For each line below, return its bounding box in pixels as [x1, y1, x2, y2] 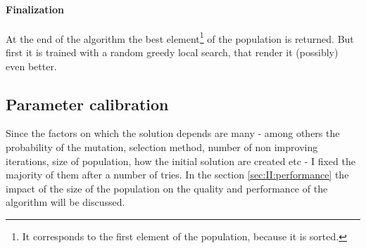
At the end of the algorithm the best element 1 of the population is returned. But [6, 29, 354, 46]
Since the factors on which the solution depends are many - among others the [6, 126, 340, 141]
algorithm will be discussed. [6, 195, 125, 209]
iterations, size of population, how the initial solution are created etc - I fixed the [6, 153, 355, 168]
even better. [6, 58, 57, 73]
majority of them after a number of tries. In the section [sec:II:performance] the [6, 167, 349, 182]
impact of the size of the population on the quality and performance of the [6, 181, 328, 195]
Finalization [6, 1, 65, 16]
